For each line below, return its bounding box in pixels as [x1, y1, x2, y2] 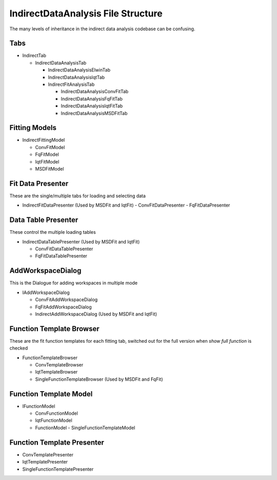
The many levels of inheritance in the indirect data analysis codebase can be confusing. [9, 26, 195, 32]
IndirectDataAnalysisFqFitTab [61, 96, 123, 102]
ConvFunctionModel [35, 410, 78, 416]
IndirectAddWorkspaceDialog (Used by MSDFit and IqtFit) [35, 311, 157, 317]
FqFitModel [35, 152, 59, 158]
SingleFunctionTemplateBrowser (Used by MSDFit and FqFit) [35, 376, 164, 382]
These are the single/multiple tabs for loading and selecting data [9, 193, 146, 199]
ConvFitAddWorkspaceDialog [35, 297, 98, 303]
